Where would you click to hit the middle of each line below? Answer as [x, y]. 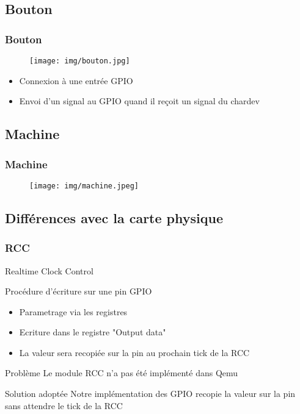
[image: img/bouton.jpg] [80, 61]
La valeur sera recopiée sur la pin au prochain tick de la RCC [134, 352]
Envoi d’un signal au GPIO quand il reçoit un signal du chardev [139, 101]
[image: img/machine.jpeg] [84, 186]
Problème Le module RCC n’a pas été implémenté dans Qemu [122, 373]
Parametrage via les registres [73, 311]
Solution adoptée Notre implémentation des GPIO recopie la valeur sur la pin [150, 394]
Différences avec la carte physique [114, 217]
